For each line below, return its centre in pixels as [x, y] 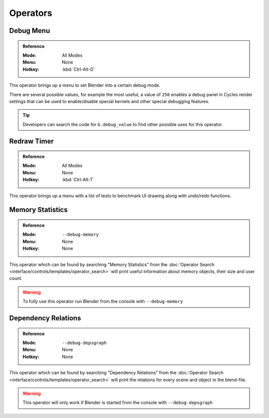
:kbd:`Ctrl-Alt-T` [78, 180]
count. [16, 279]
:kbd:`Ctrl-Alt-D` [78, 69]
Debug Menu [30, 31]
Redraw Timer [32, 141]
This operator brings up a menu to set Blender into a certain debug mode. [85, 85]
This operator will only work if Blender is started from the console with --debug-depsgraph [118, 403]
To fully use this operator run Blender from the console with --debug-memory [103, 301]
